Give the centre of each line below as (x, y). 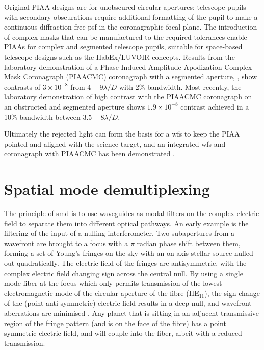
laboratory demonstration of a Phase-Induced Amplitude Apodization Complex (128, 66)
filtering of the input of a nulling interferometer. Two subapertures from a (119, 233)
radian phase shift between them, (189, 243)
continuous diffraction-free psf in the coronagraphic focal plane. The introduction (131, 27)
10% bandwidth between (42, 116)
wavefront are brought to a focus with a (66, 243)
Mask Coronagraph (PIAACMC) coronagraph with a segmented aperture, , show (131, 77)
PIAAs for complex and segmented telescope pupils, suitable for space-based (123, 47)
